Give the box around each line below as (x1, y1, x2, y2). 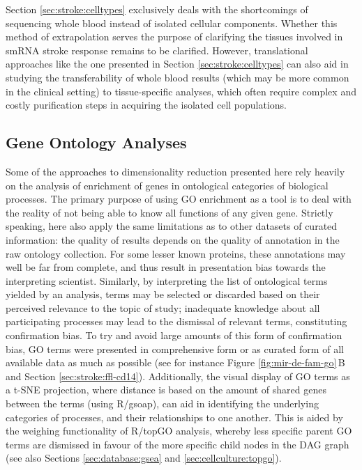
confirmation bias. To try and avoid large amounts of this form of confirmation (6, 328, 342, 343)
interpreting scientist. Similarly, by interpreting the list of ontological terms (6, 273, 328, 288)
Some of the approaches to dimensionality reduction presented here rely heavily (6, 164, 345, 178)
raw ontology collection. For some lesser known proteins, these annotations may (6, 246, 346, 260)
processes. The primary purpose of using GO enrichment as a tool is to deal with (6, 191, 352, 206)
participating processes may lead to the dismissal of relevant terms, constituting (6, 314, 347, 329)
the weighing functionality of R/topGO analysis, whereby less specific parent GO (6, 423, 352, 438)
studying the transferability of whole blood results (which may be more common (6, 70, 349, 84)
